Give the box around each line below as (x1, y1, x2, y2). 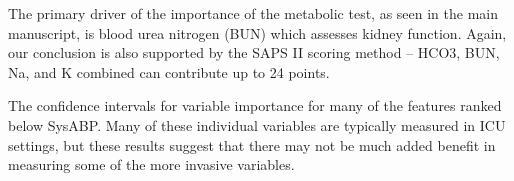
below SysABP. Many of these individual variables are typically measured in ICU (8, 114, 506, 135)
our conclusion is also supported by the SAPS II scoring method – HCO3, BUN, (8, 42, 500, 63)
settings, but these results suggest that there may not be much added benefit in (8, 134, 496, 155)
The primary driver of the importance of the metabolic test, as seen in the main (8, 3, 499, 23)
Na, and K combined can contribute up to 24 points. (8, 61, 330, 82)
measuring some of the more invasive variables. (8, 154, 295, 175)
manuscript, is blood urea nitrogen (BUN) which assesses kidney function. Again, (8, 22, 507, 43)
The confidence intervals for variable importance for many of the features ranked (8, 95, 502, 116)
